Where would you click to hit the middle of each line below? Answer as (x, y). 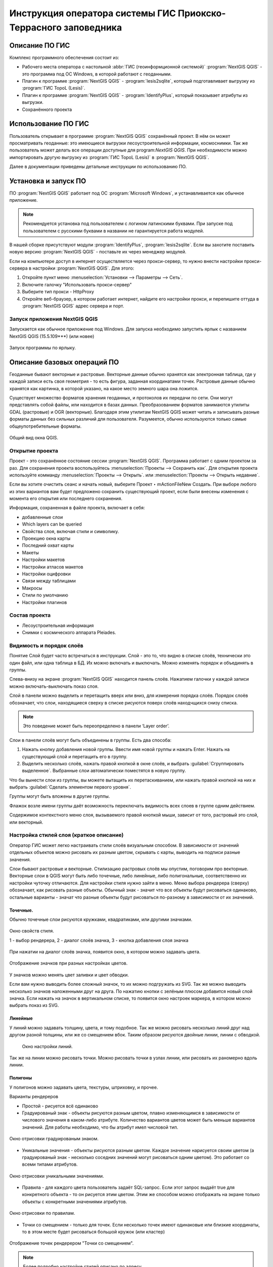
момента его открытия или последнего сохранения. (66, 499)
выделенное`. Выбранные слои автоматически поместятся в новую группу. (104, 771)
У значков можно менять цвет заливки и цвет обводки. (69, 975)
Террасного (36, 27)
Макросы (32, 588)
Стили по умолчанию (45, 595)
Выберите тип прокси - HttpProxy (58, 292)
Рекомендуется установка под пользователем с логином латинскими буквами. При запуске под (128, 223)
